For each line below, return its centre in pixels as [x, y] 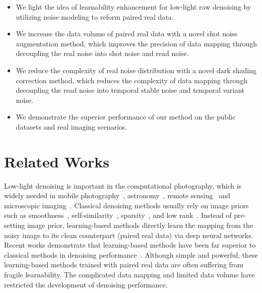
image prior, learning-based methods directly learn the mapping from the [140, 225]
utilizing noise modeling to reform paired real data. [95, 16]
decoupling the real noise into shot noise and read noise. [102, 53]
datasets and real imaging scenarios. [72, 126]
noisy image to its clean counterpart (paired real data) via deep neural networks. [129, 235]
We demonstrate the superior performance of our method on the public [126, 117]
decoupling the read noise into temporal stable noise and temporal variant [130, 90]
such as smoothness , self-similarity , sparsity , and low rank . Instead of [118, 215]
